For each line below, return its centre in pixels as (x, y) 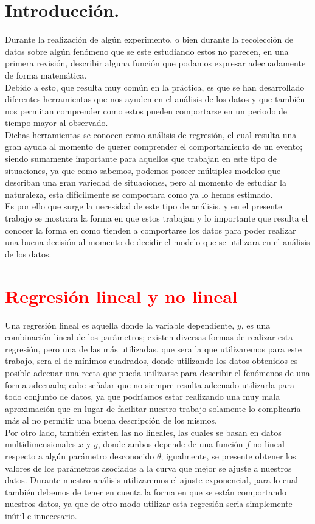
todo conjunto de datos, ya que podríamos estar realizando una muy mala (143, 396)
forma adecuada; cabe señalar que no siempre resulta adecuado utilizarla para (150, 384)
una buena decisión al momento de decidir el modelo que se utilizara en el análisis (157, 242)
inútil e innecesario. (41, 516)
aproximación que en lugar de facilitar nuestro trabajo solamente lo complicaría (153, 408)
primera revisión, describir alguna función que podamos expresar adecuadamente (155, 63)
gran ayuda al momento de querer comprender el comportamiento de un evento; (154, 146)
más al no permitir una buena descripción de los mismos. (111, 420)
